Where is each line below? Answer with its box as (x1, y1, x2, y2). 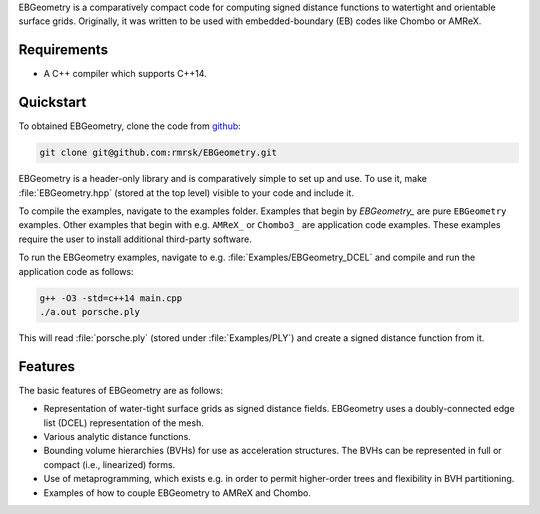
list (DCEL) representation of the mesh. (43, 416, 204, 429)
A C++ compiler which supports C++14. (43, 68, 207, 80)
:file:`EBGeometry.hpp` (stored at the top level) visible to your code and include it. (18, 186, 355, 199)
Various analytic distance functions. (43, 430, 192, 442)
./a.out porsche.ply (39, 306, 140, 317)
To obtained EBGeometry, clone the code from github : (18, 120, 242, 132)
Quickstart (18, 94, 87, 111)
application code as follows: (18, 265, 134, 277)
